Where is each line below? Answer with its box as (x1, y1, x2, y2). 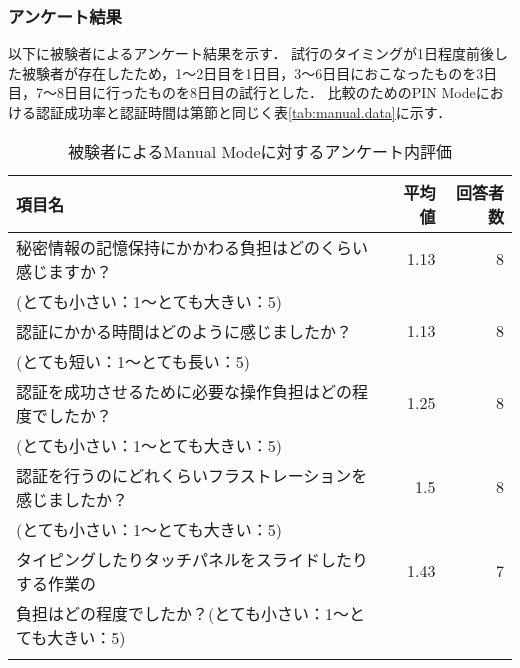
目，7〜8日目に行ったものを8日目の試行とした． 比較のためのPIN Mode (8, 82, 476, 103)
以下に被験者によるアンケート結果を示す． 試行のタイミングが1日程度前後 (8, 43, 495, 64)
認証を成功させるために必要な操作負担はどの (16, 379, 353, 403)
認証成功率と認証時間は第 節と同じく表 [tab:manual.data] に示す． (35, 102, 452, 122)
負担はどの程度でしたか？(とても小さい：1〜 (16, 601, 349, 625)
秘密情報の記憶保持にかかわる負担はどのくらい (16, 235, 369, 259)
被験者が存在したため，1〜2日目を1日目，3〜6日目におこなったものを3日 (21, 62, 498, 83)
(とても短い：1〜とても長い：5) (16, 349, 250, 373)
